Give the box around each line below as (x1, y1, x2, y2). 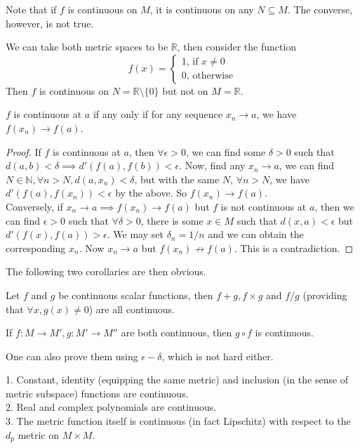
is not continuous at (220, 199, 307, 213)
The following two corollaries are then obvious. (6, 264, 206, 279)
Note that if (6, 2, 57, 16)
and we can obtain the (208, 227, 304, 242)
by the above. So (115, 185, 187, 200)
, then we (314, 199, 354, 213)
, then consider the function (177, 39, 297, 54)
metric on (18, 427, 60, 442)
